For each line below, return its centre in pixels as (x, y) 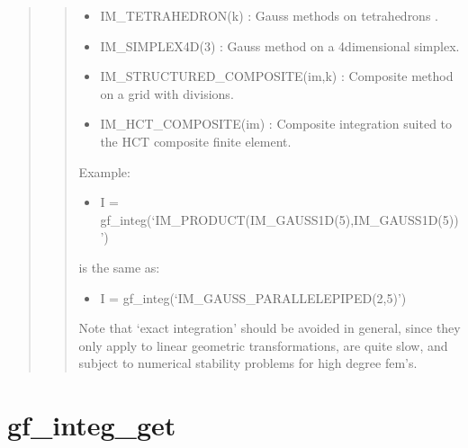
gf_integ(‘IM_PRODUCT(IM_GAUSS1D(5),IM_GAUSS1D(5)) (279, 219)
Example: (104, 171)
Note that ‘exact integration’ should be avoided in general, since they (270, 328)
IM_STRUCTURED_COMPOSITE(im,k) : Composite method (277, 76)
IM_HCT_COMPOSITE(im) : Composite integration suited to (276, 124)
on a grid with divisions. (167, 93)
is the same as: (119, 267)
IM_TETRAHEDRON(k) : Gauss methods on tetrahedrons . (269, 15)
